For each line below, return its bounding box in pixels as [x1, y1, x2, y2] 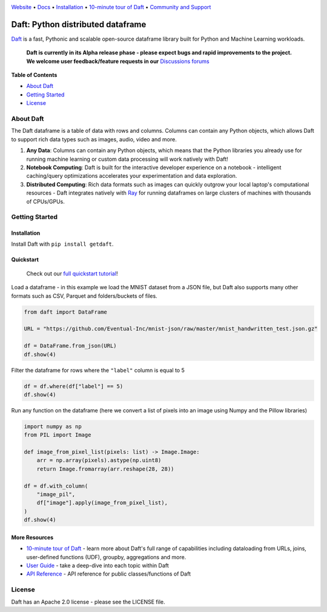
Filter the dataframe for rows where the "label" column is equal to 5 [11, 366, 185, 374]
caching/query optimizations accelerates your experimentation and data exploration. [26, 172, 237, 180]
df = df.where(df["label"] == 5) [24, 383, 124, 389]
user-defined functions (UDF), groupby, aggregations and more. [26, 553, 187, 560]
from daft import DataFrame [24, 308, 107, 315]
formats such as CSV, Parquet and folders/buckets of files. [11, 292, 157, 300]
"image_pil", [36, 491, 76, 498]
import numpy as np [24, 423, 82, 430]
